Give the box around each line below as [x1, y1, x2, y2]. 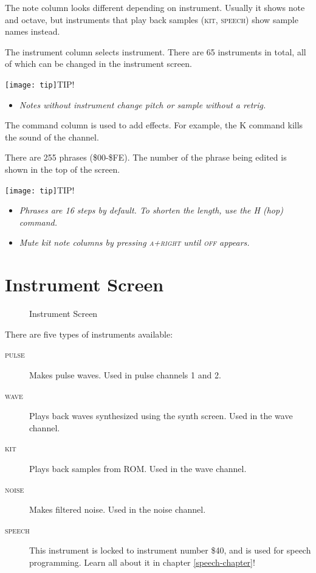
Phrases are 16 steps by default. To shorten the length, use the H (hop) [19, 204, 283, 217]
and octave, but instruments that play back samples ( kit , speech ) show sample [5, 13, 298, 26]
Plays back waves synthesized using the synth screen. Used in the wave [29, 409, 293, 422]
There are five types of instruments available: [5, 327, 173, 340]
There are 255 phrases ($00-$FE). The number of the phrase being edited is [5, 151, 287, 164]
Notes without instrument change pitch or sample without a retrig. [19, 98, 266, 111]
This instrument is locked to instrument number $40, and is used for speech [29, 544, 311, 557]
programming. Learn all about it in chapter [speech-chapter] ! [29, 555, 255, 568]
